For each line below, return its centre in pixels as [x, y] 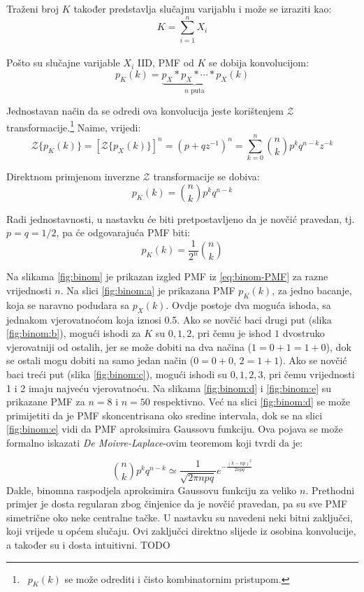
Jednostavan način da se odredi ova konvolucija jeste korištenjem [145, 111]
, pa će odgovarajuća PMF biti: [123, 232]
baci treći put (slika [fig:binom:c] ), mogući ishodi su [117, 374]
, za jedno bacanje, [312, 290]
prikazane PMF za [46, 402]
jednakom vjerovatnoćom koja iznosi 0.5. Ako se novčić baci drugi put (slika [169, 319]
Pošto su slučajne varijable [63, 63]
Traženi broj [33, 8]
